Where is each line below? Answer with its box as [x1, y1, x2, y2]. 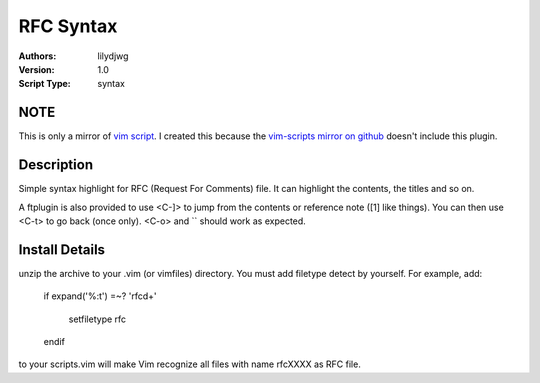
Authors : [18, 50, 57, 62]
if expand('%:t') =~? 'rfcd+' [43, 290, 157, 302]
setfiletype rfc [68, 313, 127, 325]
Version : [18, 63, 55, 75]
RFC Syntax [18, 15, 118, 37]
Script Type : [18, 78, 71, 90]
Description [18, 156, 94, 174]
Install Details [18, 241, 105, 258]
